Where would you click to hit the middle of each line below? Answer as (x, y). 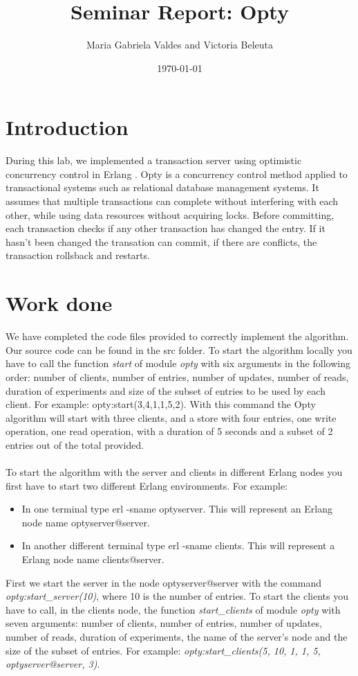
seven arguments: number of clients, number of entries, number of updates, (164, 623)
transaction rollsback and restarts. (78, 255)
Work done (59, 303)
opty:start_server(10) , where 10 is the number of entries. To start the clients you (177, 596)
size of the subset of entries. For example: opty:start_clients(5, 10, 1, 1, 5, (163, 650)
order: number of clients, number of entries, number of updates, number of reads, (177, 376)
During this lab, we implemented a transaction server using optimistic (154, 160)
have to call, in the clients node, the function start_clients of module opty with (173, 609)
